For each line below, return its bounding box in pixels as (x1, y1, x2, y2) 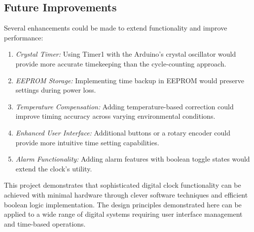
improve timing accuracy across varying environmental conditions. (15, 111, 216, 121)
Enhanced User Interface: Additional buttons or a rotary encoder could (15, 127, 230, 137)
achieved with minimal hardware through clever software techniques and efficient (4, 189, 248, 199)
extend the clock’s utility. (15, 163, 92, 173)
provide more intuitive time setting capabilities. (15, 137, 159, 147)
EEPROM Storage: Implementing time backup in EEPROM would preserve (15, 75, 245, 85)
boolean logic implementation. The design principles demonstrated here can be (4, 199, 242, 209)
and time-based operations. (4, 218, 86, 229)
